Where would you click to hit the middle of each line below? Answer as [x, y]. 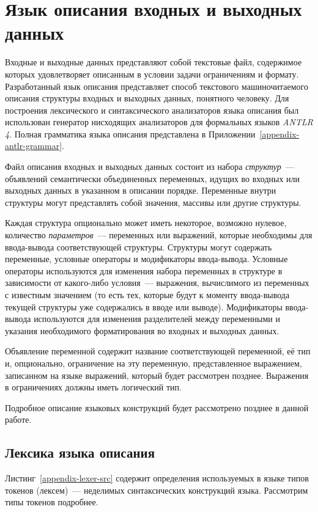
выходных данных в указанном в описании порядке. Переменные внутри [141, 190]
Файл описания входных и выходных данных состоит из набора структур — [150, 166]
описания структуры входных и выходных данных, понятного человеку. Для [147, 98]
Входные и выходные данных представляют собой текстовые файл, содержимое [153, 62]
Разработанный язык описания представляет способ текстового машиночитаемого [157, 86]
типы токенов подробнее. [52, 502]
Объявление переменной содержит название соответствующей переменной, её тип [158, 351]
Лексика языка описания [80, 452]
